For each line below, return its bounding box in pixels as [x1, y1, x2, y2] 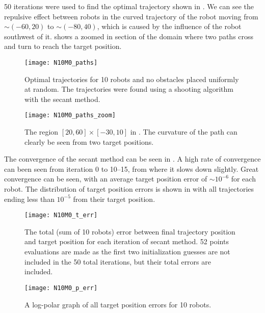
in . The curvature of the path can [130, 126, 237, 137]
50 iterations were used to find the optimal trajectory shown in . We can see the [4, 1, 254, 11]
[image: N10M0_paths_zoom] [24, 112, 116, 119]
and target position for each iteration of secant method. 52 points [24, 236, 229, 247]
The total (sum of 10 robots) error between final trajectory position [24, 226, 235, 237]
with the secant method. [24, 93, 100, 104]
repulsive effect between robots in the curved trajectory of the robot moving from [4, 11, 258, 21]
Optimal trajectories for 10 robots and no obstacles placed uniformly [24, 73, 239, 84]
